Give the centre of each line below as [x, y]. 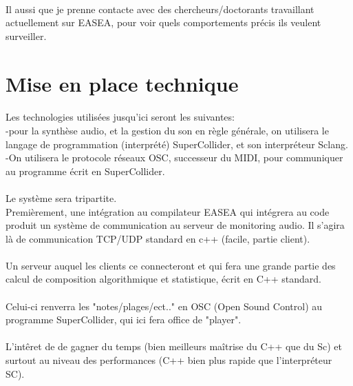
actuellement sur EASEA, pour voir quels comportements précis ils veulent [163, 22]
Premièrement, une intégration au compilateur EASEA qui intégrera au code [168, 211]
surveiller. [26, 35]
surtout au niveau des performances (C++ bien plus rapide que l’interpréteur [169, 360]
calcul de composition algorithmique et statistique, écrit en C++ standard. [163, 279]
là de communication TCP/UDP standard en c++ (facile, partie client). [158, 238]
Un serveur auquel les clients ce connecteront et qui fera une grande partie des [171, 265]
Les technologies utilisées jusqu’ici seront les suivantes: [120, 117]
